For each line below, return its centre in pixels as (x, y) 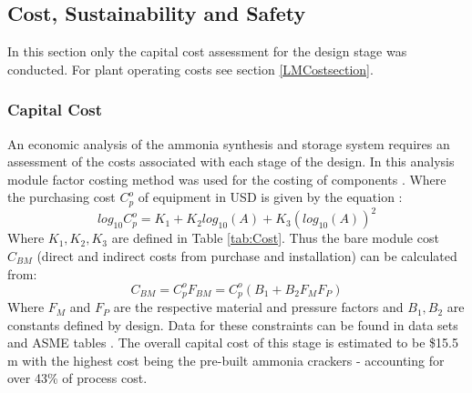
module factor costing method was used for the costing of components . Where (227, 179)
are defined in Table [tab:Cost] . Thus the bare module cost (275, 238)
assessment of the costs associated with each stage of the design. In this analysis (231, 161)
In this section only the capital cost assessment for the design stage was (207, 51)
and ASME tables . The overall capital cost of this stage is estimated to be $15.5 (233, 343)
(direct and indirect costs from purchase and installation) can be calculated (247, 255)
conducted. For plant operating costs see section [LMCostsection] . (190, 69)
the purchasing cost (62, 197)
